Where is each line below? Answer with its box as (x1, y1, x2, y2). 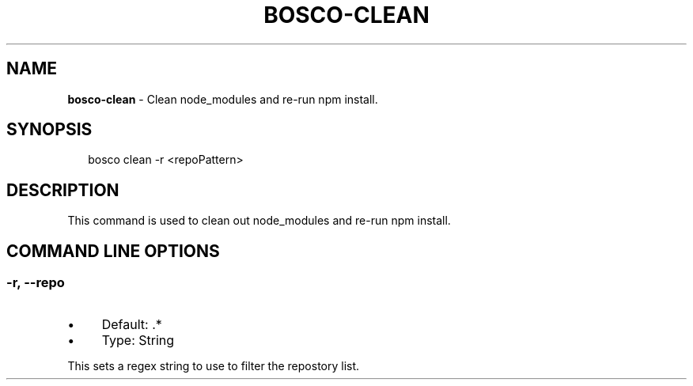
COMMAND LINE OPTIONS (6, 240, 220, 261)
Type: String (101, 331, 175, 348)
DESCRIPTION (6, 180, 119, 200)
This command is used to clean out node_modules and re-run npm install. (67, 214, 451, 228)
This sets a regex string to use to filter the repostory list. (67, 358, 360, 373)
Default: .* (101, 316, 162, 332)
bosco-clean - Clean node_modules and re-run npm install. (67, 92, 378, 106)
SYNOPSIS (6, 119, 93, 140)
